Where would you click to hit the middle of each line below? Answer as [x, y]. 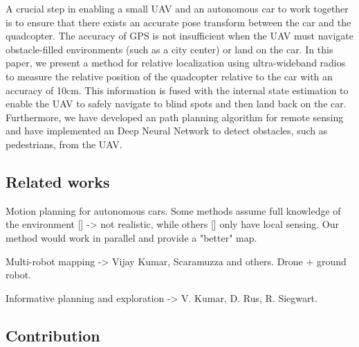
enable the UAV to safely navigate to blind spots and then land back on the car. [176, 104]
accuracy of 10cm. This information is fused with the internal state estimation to [177, 90]
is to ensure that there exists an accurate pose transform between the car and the [178, 22]
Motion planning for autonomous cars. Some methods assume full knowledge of [173, 210]
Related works [58, 181]
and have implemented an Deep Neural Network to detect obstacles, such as [167, 131]
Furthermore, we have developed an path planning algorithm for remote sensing [175, 117]
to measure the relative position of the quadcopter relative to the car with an [169, 76]
